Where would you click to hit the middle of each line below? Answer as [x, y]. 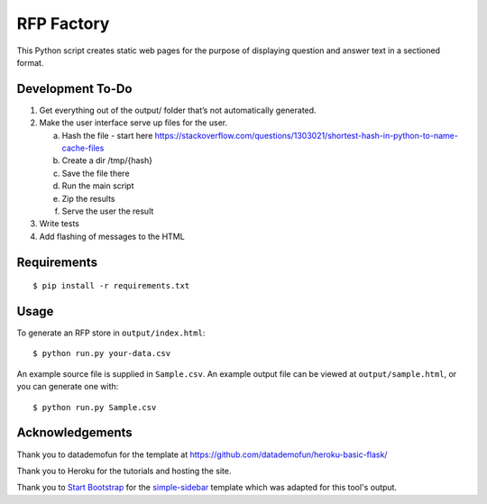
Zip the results [88, 198]
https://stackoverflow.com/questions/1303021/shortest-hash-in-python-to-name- [307, 135]
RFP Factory [63, 23]
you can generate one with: [68, 387]
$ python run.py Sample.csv [95, 407]
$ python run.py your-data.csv [102, 353]
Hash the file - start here [107, 135]
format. [30, 62]
